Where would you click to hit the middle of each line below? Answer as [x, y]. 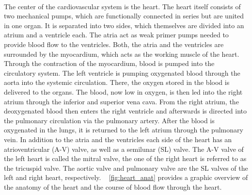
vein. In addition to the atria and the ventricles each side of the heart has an [118, 139]
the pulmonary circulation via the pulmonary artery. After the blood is [109, 120]
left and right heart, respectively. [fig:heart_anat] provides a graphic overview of [126, 177]
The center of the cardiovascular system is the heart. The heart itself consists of [122, 6]
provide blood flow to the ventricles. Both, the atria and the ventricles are [114, 44]
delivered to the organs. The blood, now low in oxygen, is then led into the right [123, 91]
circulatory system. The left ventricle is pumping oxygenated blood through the [122, 73]
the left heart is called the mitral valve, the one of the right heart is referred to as [125, 158]
